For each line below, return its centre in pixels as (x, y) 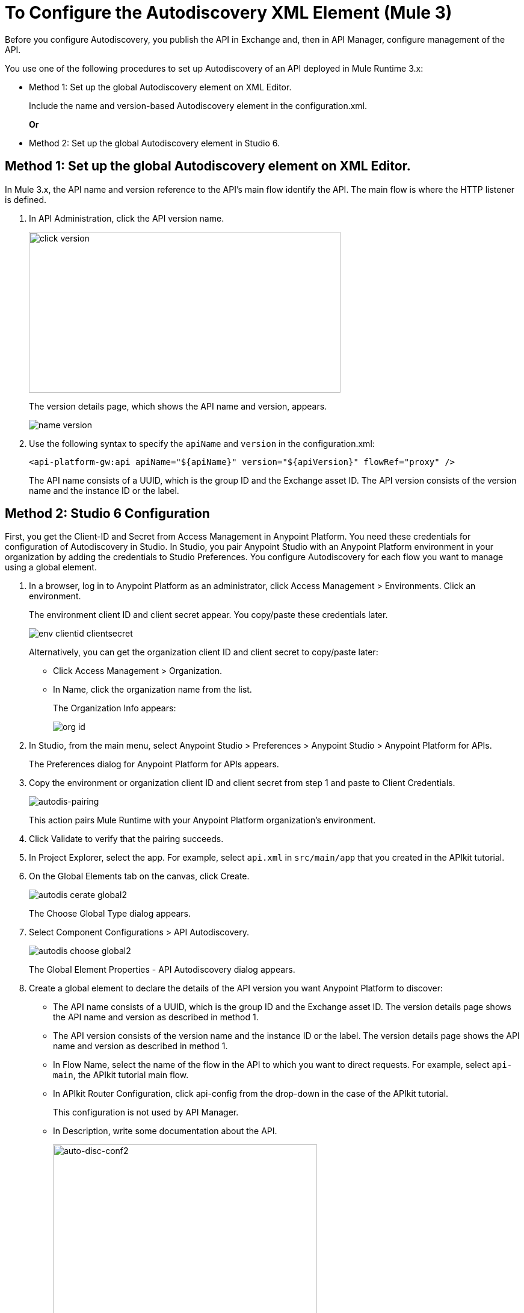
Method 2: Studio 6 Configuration (107, 514)
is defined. (26, 199)
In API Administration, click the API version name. (127, 218)
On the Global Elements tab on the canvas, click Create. (139, 876)
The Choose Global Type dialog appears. (110, 914)
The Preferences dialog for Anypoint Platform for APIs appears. (154, 764)
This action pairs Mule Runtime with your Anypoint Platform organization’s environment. (202, 820)
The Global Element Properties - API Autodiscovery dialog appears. (162, 970)
